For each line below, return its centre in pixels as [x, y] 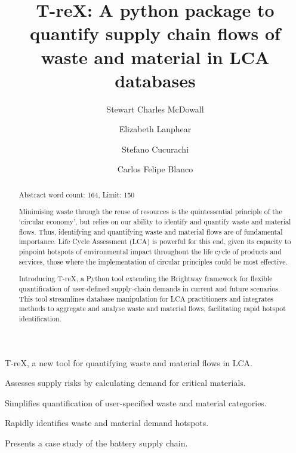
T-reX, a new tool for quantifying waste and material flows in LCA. [129, 362]
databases [155, 80]
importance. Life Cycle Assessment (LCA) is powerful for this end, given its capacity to [155, 241]
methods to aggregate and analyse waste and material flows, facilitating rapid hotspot [152, 308]
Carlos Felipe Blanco [155, 169]
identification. [40, 318]
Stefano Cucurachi [155, 149]
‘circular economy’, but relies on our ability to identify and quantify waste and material [155, 222]
